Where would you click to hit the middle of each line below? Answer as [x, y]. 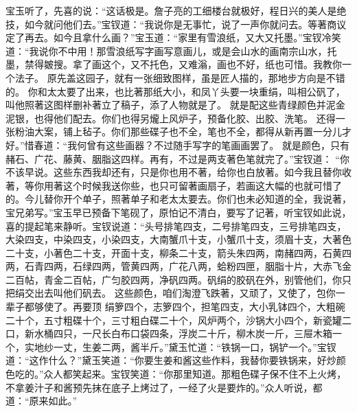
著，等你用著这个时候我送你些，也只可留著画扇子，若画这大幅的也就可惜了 [174, 185]
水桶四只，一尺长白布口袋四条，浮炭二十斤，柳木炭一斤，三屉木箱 [183, 333]
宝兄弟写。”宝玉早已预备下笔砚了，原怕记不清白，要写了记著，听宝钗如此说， [178, 212]
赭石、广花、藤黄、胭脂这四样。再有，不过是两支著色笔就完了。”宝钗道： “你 [177, 158]
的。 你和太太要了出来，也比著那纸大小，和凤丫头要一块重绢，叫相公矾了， [175, 91]
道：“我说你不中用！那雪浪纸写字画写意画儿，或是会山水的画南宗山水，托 [171, 50]
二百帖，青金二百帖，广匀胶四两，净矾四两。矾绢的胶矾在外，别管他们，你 [174, 279]
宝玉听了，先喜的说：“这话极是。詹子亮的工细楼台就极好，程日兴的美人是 [171, 10]
